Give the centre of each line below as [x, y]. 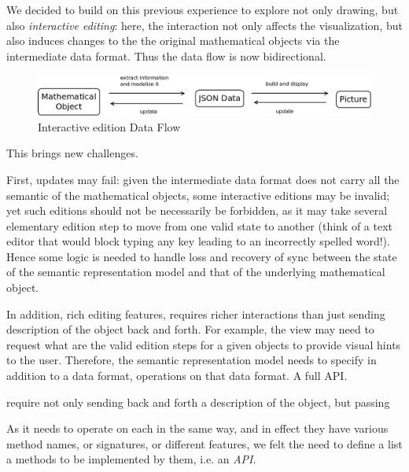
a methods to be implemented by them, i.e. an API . [131, 459]
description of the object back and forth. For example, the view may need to [190, 329]
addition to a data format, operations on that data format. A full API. [177, 376]
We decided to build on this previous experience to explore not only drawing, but [203, 9]
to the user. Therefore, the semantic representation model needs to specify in [192, 360]
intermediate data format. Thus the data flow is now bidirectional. [166, 55]
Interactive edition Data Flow [109, 126]
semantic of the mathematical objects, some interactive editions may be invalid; [198, 195]
